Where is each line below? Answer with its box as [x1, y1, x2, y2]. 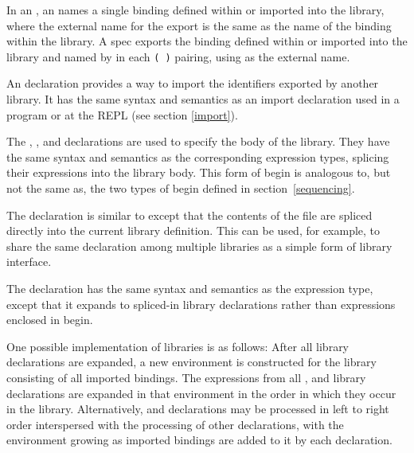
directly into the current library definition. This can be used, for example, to [6, 222, 381, 239]
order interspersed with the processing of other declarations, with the [6, 416, 344, 432]
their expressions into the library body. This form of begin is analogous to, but [6, 164, 391, 181]
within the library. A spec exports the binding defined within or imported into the [6, 33, 408, 49]
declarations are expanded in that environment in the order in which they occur [6, 385, 396, 401]
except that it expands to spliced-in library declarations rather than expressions [6, 295, 396, 312]
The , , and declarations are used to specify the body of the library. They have [6, 133, 390, 150]
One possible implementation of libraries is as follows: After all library [6, 338, 350, 354]
